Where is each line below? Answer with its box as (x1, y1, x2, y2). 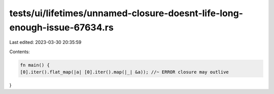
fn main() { (20, 62, 50, 68)
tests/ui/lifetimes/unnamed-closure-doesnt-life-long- (9, 8, 244, 19)
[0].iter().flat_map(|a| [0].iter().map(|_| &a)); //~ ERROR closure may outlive (20, 69, 229, 75)
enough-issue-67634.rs (9, 22, 114, 33)
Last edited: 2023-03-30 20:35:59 (9, 39, 82, 45)
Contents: (9, 49, 30, 55)
